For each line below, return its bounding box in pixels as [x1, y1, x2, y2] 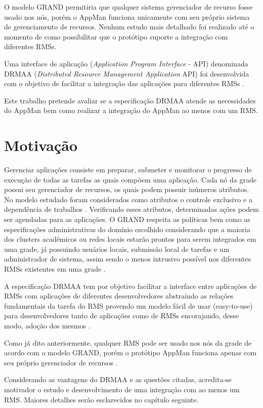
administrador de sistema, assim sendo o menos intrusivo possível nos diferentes [4, 253, 251, 264]
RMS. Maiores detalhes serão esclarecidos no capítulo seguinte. [4, 394, 199, 404]
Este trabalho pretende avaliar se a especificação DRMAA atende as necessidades [4, 95, 256, 105]
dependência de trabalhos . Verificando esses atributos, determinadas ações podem [4, 204, 259, 214]
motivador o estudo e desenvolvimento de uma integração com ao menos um [4, 384, 240, 394]
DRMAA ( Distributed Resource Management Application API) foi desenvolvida [4, 68, 249, 79]
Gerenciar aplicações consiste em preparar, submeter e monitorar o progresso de [4, 164, 252, 175]
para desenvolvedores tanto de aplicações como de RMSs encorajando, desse [4, 310, 239, 321]
